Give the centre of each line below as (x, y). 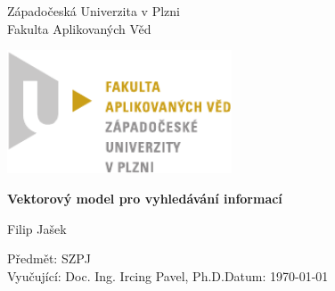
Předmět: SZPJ (49, 258)
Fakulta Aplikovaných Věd (79, 28)
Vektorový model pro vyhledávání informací (145, 198)
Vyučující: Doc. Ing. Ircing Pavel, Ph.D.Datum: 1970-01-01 (168, 275)
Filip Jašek (37, 228)
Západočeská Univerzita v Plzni (94, 11)
